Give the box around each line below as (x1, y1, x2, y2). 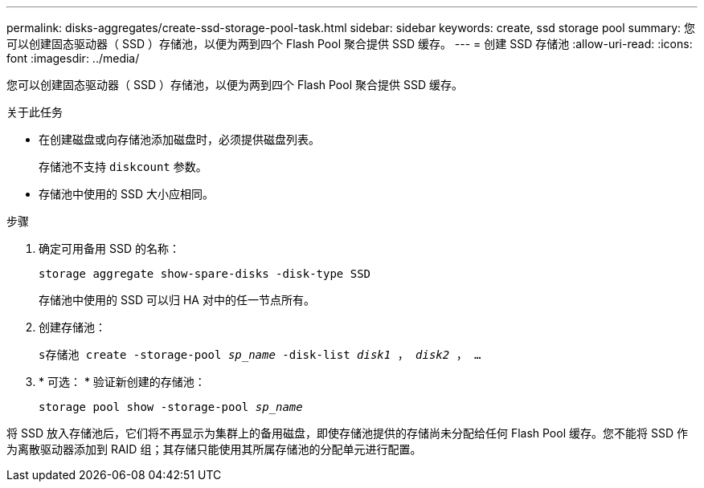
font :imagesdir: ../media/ (6, 51, 140, 65)
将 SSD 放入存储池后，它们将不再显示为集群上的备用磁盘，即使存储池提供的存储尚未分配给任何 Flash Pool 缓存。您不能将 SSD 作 (6, 426, 688, 440)
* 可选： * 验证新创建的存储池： (39, 375, 206, 388)
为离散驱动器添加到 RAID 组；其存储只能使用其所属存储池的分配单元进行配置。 (6, 442, 422, 456)
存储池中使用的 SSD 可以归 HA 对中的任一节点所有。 (39, 293, 315, 307)
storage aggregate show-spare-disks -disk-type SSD (39, 267, 371, 280)
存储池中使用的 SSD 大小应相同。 (39, 187, 214, 201)
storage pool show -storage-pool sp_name (39, 401, 303, 413)
